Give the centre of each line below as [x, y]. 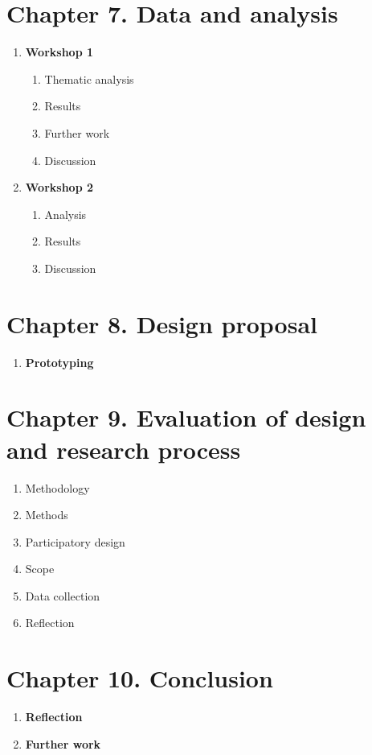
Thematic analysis [89, 78]
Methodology [57, 487]
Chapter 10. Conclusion [140, 678]
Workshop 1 [59, 52]
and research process [124, 449]
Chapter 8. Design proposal [162, 323]
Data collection [63, 595]
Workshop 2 [59, 187]
